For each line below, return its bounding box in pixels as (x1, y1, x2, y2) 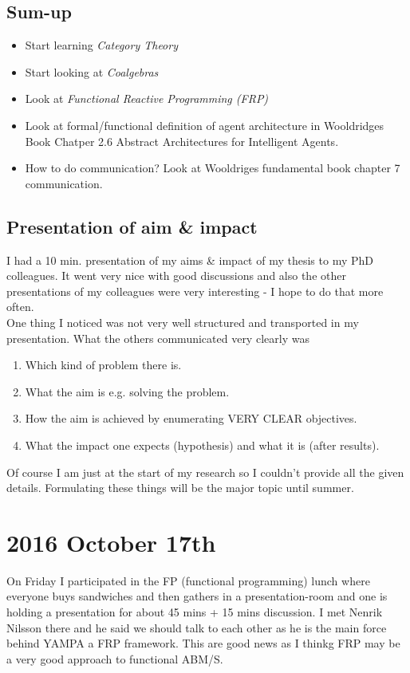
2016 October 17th (6, 525, 216, 558)
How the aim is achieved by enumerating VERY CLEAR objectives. (25, 410, 357, 427)
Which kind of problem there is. (25, 356, 182, 373)
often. (6, 298, 34, 315)
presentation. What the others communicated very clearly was (6, 329, 309, 346)
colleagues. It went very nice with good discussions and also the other (6, 267, 346, 284)
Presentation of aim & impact (6, 214, 258, 238)
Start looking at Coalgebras (25, 63, 159, 80)
